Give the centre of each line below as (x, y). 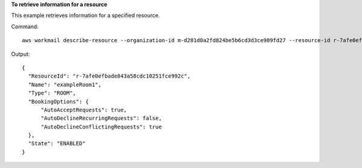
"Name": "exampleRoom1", (65, 85)
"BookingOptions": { (59, 101)
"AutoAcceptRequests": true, (84, 110)
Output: (21, 54)
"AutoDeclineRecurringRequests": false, (101, 118)
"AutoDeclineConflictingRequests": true (101, 127)
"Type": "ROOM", (52, 93)
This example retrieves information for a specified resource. (85, 16)
